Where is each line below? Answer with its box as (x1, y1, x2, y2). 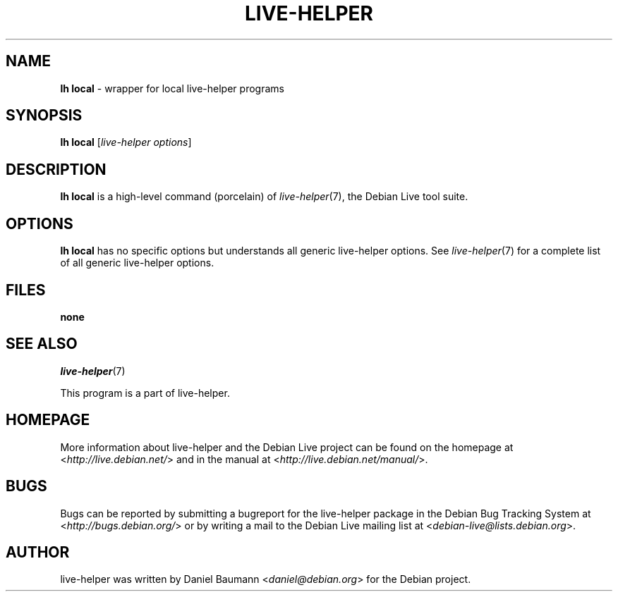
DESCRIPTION (6, 160, 107, 178)
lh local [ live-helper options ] (60, 136, 192, 149)
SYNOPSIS (6, 106, 83, 125)
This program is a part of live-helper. (60, 386, 230, 399)
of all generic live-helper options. (60, 257, 214, 269)
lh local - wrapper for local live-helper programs (60, 82, 284, 94)
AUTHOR (6, 543, 70, 561)
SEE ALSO (6, 335, 78, 353)
